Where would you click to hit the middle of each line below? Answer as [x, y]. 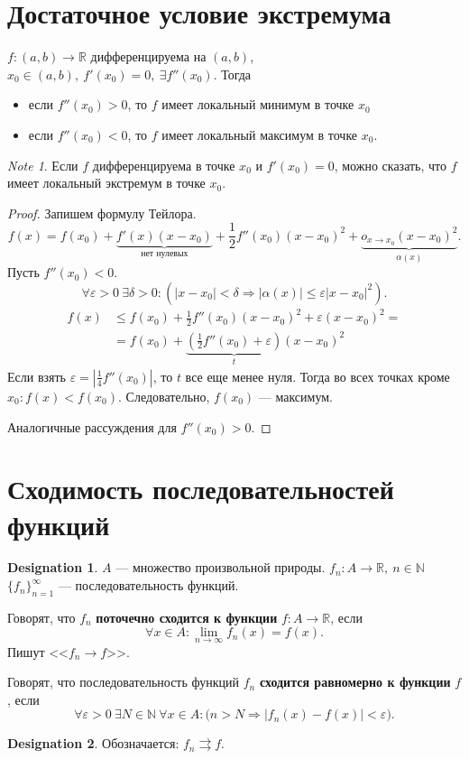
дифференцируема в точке [164, 165]
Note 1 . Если [43, 165]
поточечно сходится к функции [187, 617]
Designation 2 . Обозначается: [93, 743]
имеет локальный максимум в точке [260, 134]
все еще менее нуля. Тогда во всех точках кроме [317, 376]
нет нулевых [165, 253]
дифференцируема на [148, 56]
